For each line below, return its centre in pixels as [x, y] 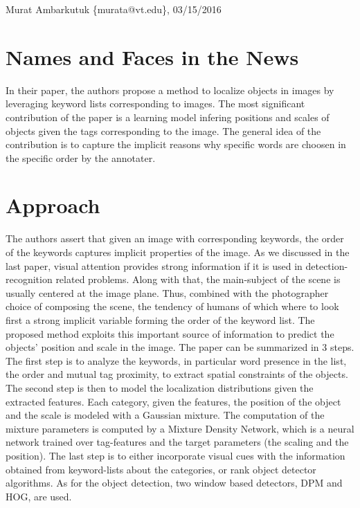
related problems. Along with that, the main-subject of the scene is [198, 279]
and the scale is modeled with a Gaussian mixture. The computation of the [165, 415]
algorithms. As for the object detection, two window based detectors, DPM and [174, 483]
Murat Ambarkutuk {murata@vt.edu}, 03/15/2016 [114, 9]
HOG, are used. [39, 496]
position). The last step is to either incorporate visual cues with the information [175, 455]
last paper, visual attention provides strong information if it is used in [154, 265]
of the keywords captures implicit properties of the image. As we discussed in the [178, 252]
